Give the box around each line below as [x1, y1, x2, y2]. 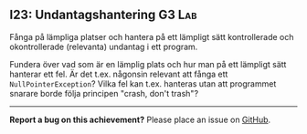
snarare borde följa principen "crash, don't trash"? [9, 88, 199, 98]
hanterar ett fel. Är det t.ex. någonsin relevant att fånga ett [9, 68, 228, 79]
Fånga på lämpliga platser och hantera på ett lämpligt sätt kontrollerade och [9, 31, 294, 42]
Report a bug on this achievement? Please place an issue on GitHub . [9, 114, 271, 125]
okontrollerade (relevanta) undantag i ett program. [9, 41, 198, 52]
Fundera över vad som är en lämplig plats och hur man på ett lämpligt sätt [9, 58, 287, 69]
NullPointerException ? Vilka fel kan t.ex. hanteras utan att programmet [9, 77, 277, 89]
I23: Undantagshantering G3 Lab [9, 7, 197, 23]
